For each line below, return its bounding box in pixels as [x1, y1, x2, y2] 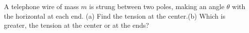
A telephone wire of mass [4, 1, 79, 11]
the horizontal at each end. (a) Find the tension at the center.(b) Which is [4, 11, 226, 21]
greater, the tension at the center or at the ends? [4, 20, 149, 30]
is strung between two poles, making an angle [89, 1, 225, 11]
